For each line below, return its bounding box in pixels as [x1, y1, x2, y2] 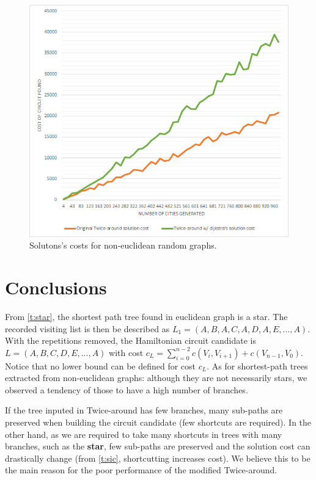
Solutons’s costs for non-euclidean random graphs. [29, 239, 217, 252]
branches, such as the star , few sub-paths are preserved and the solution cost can [5, 440, 310, 453]
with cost [109, 346, 144, 358]
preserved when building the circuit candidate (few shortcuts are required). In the [5, 416, 312, 429]
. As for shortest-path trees [207, 359, 308, 372]
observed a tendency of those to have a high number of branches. [5, 383, 248, 396]
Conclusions [5, 274, 107, 299]
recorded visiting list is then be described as [5, 322, 170, 335]
